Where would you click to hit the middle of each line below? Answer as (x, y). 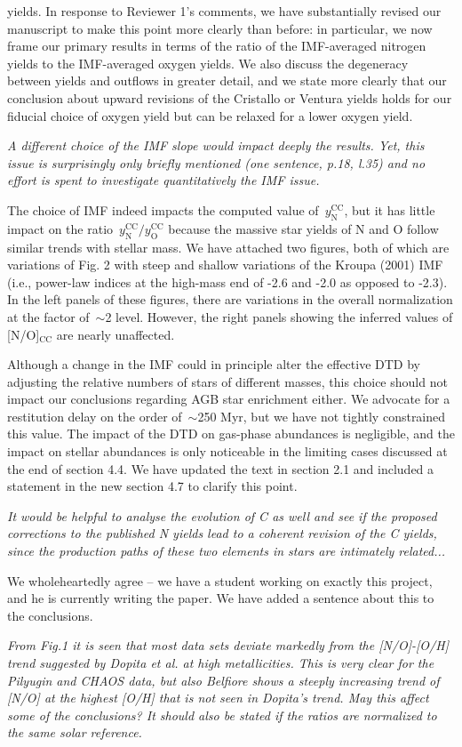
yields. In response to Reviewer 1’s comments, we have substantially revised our (224, 11)
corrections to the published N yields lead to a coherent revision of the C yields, (222, 533)
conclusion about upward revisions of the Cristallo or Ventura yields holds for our (230, 97)
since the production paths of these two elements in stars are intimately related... (227, 551)
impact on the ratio (60, 228)
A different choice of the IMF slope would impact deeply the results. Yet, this (216, 145)
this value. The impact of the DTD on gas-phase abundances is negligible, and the (231, 434)
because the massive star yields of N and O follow (303, 228)
